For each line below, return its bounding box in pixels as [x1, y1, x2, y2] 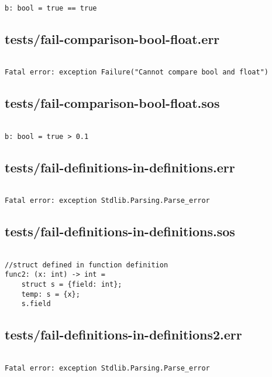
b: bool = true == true [5, 4, 97, 12]
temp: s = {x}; [21, 290, 80, 298]
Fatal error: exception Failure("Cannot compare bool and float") [5, 68, 269, 77]
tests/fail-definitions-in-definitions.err [5, 158, 235, 176]
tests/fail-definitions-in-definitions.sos [5, 222, 235, 240]
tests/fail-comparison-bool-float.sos [5, 94, 220, 112]
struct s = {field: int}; [21, 280, 122, 289]
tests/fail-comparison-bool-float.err [5, 29, 220, 47]
